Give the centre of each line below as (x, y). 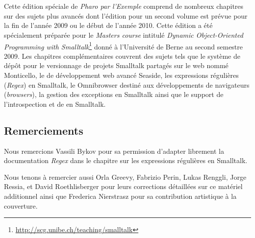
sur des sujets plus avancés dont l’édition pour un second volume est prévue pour (126, 15)
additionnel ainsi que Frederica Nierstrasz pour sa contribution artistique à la (120, 196)
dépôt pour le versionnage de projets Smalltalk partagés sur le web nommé (116, 65)
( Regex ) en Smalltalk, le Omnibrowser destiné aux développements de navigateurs (127, 84)
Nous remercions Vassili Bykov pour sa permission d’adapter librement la (114, 151)
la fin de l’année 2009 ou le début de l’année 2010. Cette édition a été (108, 25)
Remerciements (44, 130)
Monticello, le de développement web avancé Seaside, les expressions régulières (121, 75)
